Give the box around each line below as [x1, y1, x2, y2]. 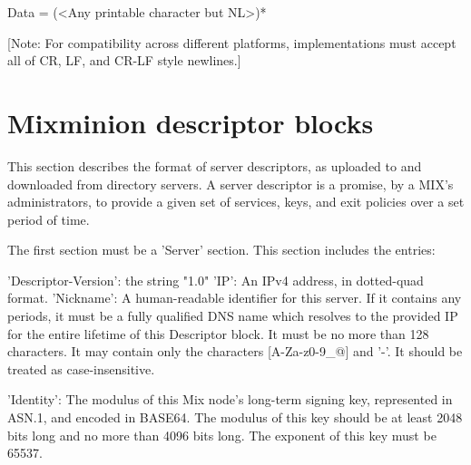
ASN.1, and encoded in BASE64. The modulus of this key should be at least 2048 [7, 408, 463, 427]
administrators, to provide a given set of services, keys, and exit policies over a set [7, 192, 465, 211]
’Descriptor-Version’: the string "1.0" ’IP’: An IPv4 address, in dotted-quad [7, 270, 424, 289]
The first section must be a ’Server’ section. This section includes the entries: [7, 240, 436, 259]
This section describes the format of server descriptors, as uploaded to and [7, 156, 422, 175]
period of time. [7, 209, 90, 228]
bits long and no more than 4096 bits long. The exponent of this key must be [7, 425, 437, 444]
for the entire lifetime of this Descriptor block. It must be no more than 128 [7, 324, 429, 343]
